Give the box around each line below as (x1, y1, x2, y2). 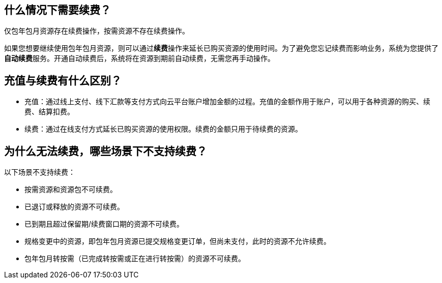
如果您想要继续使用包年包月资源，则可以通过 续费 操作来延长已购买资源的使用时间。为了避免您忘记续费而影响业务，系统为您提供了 (4, 44, 438, 53)
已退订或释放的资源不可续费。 (24, 202, 124, 211)
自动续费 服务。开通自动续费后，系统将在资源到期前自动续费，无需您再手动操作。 (4, 54, 275, 63)
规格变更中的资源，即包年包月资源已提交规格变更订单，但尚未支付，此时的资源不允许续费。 (24, 237, 331, 246)
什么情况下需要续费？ (4, 4, 111, 16)
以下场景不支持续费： (4, 168, 75, 177)
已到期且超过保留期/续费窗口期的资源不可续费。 (24, 219, 184, 229)
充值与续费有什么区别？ (4, 74, 122, 87)
